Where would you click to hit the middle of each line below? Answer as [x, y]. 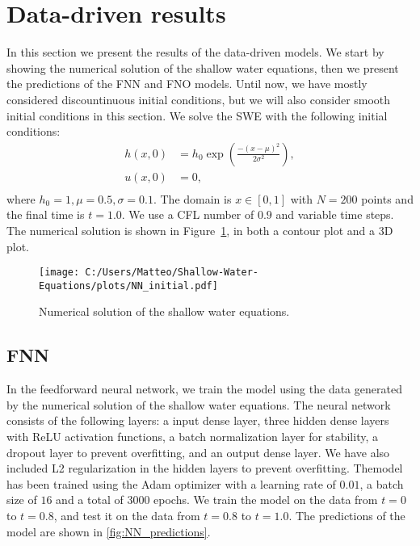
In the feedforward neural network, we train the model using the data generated [204, 389]
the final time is [46, 214]
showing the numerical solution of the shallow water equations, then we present [203, 67]
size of [22, 500]
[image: [59, 273]
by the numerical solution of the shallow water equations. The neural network [199, 404]
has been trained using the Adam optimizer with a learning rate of [171, 483]
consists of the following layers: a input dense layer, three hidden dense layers [198, 420]
